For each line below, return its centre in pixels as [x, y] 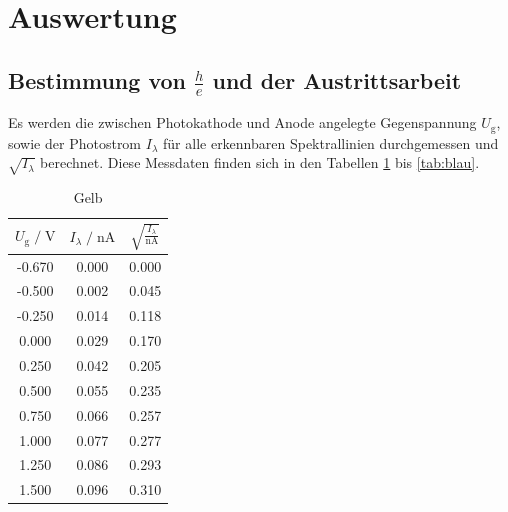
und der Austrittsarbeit [337, 79]
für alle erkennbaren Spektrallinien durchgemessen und [331, 142]
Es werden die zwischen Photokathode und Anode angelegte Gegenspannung [242, 122]
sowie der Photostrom [75, 142]
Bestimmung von [97, 79]
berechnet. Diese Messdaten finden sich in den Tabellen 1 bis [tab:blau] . [260, 162]
